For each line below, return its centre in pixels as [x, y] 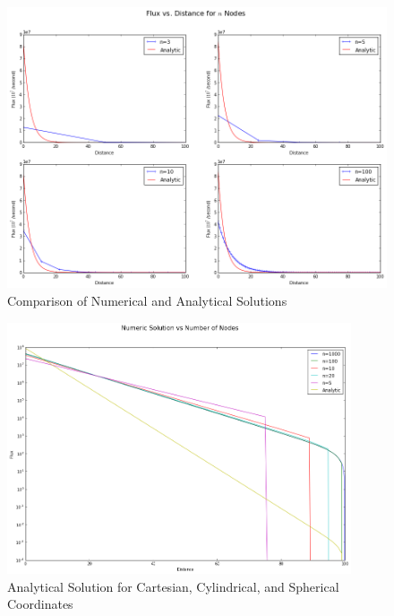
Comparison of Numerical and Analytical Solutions [147, 301]
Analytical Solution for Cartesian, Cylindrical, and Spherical [173, 586]
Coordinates [40, 604]
